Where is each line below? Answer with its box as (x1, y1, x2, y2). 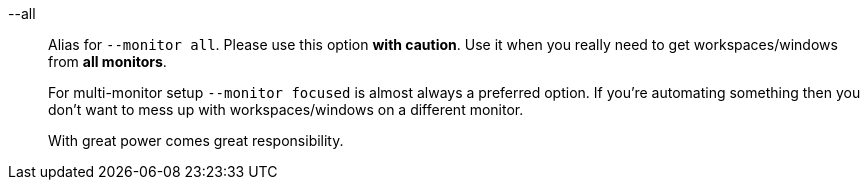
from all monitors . (48, 53, 167, 70)
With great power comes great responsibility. (48, 132, 344, 149)
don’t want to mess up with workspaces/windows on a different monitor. (48, 101, 524, 118)
